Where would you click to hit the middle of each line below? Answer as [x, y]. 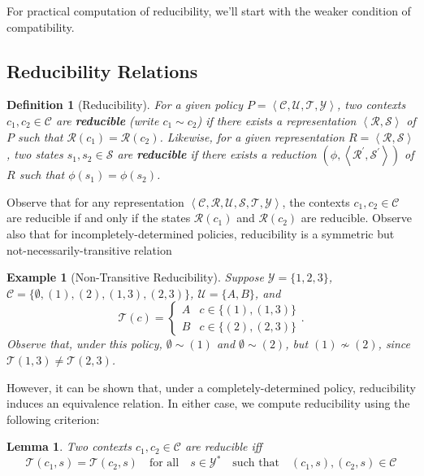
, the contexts [316, 201]
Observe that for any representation [95, 201]
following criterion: [53, 419]
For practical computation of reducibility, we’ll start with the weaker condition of [209, 11]
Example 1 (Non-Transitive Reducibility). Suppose [135, 277]
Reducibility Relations [102, 70]
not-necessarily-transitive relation [89, 249]
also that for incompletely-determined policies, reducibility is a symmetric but [201, 233]
